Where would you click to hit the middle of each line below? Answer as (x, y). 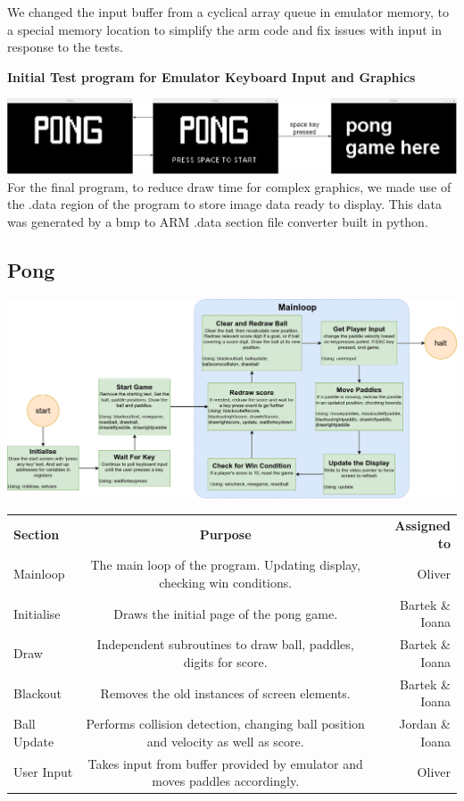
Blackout (37, 693)
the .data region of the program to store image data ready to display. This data (224, 204)
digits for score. (225, 661)
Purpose (225, 534)
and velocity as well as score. (225, 741)
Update (34, 741)
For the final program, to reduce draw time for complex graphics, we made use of (229, 186)
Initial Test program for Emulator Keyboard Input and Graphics (211, 76)
